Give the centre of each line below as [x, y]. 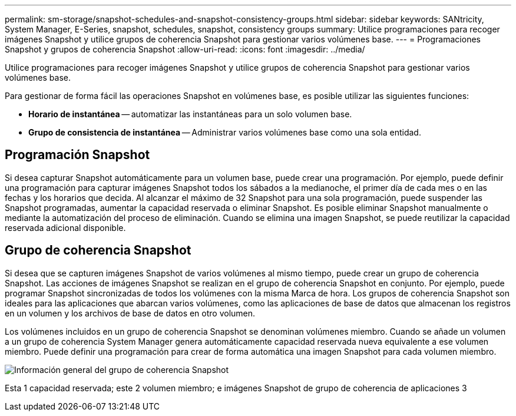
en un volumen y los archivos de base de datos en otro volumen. [130, 313]
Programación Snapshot [77, 155]
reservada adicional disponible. [65, 227]
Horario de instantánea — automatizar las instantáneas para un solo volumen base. [190, 114]
